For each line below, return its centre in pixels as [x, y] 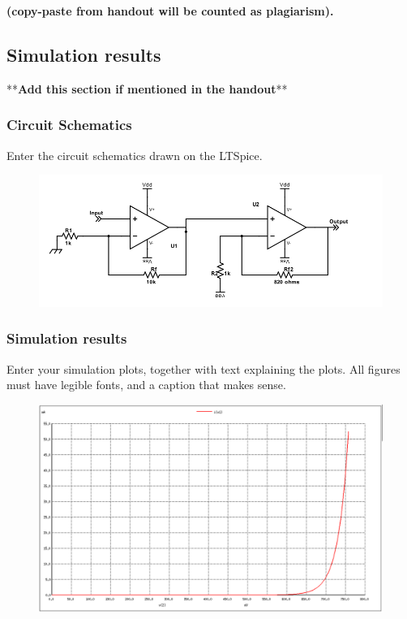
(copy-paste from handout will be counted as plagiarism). [170, 11]
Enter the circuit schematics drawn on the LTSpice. [135, 155]
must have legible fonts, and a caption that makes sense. [146, 385]
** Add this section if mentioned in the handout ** [147, 88]
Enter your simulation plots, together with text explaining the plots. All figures [203, 368]
